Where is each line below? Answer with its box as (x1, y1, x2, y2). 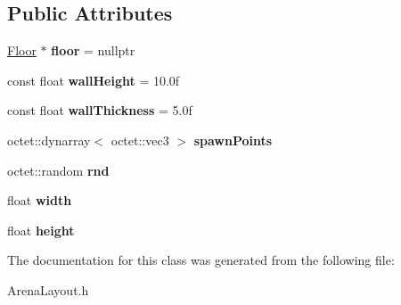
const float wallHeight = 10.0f (7, 70, 180, 89)
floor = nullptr (51, 41, 135, 60)
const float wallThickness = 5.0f (7, 101, 192, 120)
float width (7, 191, 72, 210)
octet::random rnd (7, 161, 110, 179)
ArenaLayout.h (7, 280, 89, 299)
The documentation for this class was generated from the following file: (7, 251, 395, 269)
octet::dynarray (7, 130, 91, 149)
